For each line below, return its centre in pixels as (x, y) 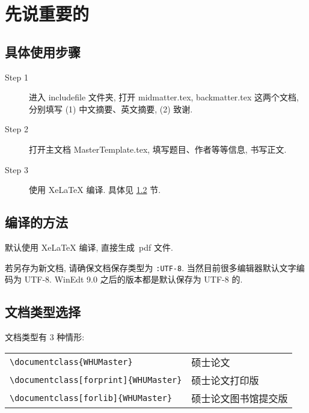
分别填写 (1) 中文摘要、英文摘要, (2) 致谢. (111, 109)
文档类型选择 (43, 312)
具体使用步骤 (43, 51)
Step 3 (17, 169)
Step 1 (17, 77)
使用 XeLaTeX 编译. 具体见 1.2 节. (95, 190)
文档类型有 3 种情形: (45, 336)
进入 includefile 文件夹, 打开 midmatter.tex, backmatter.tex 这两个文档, (164, 97)
